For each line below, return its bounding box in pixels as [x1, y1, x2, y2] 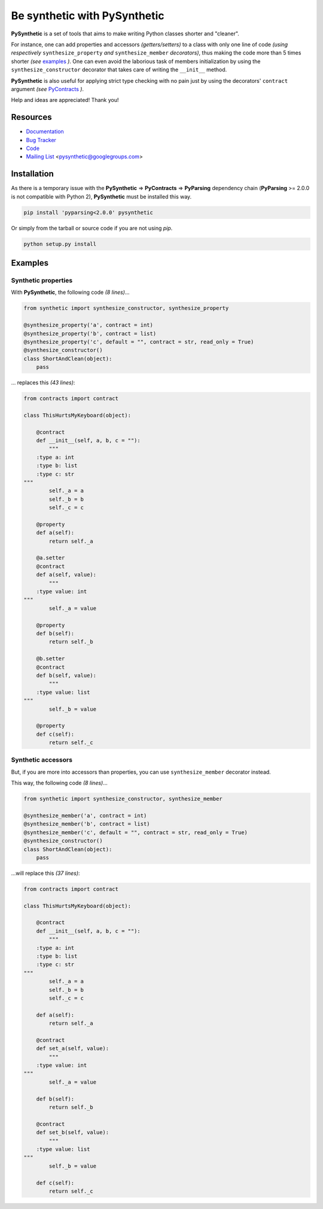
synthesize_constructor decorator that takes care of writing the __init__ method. [11, 66, 227, 73]
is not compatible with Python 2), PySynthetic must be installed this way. [11, 193, 192, 200]
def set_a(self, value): [36, 1045, 109, 1052]
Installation [11, 169, 54, 179]
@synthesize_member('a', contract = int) [23, 812, 147, 819]
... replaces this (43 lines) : [11, 379, 75, 386]
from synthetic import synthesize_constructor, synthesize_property [23, 305, 229, 312]
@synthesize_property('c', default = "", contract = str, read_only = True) [23, 338, 254, 345]
